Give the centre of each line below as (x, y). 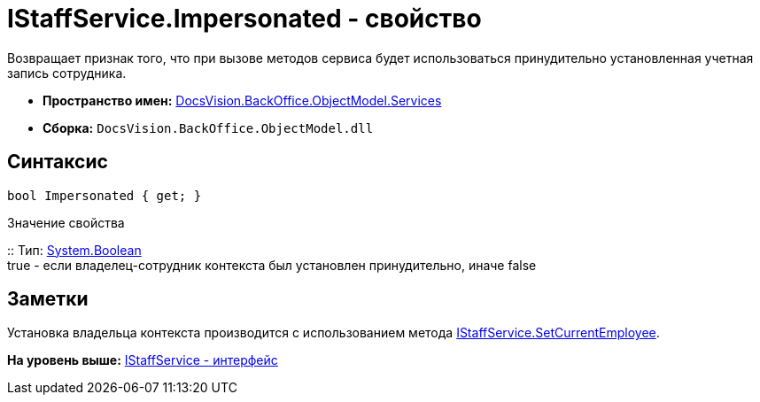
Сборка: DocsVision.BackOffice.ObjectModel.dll (208, 128)
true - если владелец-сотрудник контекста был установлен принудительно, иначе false (272, 265)
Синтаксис (58, 162)
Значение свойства (66, 222)
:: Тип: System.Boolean (74, 250)
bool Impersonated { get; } (105, 195)
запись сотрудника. (67, 73)
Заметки (48, 299)
